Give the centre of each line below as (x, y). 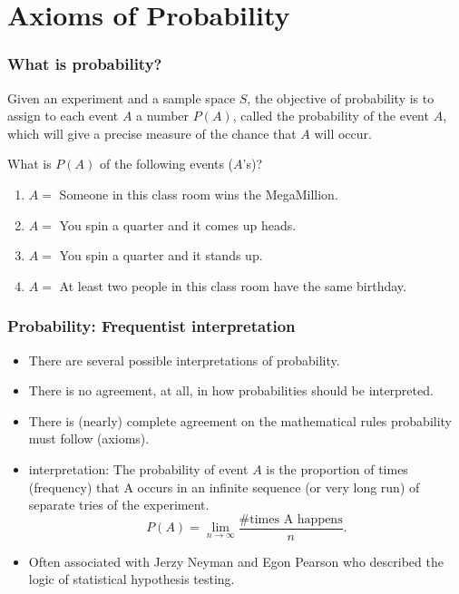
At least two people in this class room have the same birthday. (233, 285)
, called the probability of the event (331, 116)
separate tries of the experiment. (119, 505)
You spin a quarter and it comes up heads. (178, 224)
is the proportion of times (337, 468)
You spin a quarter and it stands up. (161, 255)
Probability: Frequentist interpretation (151, 326)
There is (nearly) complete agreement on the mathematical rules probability (240, 420)
